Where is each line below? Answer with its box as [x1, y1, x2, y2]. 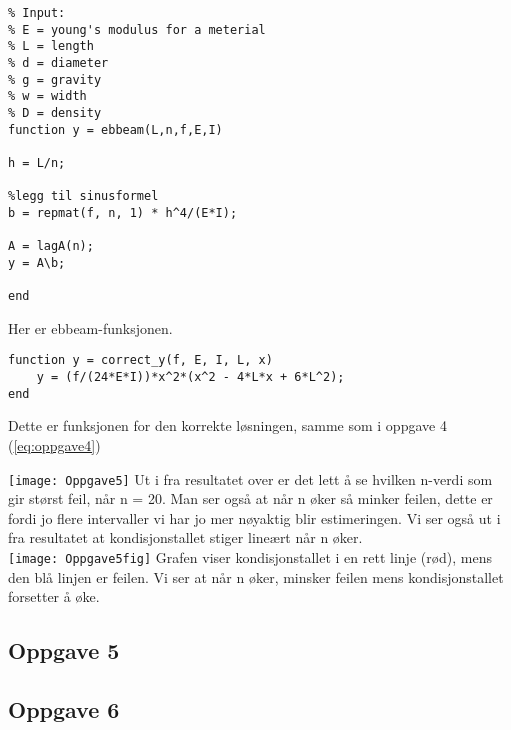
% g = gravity [8, 72, 102, 87]
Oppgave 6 [8, 694, 120, 725]
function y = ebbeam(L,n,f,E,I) [8, 122, 223, 137]
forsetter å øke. [8, 586, 100, 607]
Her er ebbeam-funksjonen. [8, 317, 173, 338]
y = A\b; [8, 255, 66, 270]
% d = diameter [8, 55, 109, 70]
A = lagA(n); [8, 239, 94, 254]
